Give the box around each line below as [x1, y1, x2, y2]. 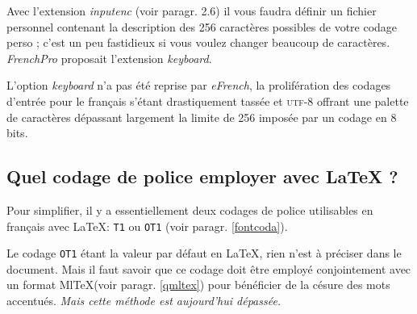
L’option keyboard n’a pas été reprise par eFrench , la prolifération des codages [6, 77, 391, 94]
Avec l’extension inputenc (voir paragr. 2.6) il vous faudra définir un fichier [6, 2, 377, 19]
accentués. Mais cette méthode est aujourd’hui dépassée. [6, 292, 281, 309]
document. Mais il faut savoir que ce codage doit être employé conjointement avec [6, 260, 411, 277]
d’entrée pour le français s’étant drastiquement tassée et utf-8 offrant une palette [6, 92, 409, 109]
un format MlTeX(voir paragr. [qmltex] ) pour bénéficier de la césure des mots [6, 276, 390, 293]
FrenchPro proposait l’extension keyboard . [6, 49, 212, 66]
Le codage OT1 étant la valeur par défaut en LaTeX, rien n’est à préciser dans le [6, 245, 402, 262]
